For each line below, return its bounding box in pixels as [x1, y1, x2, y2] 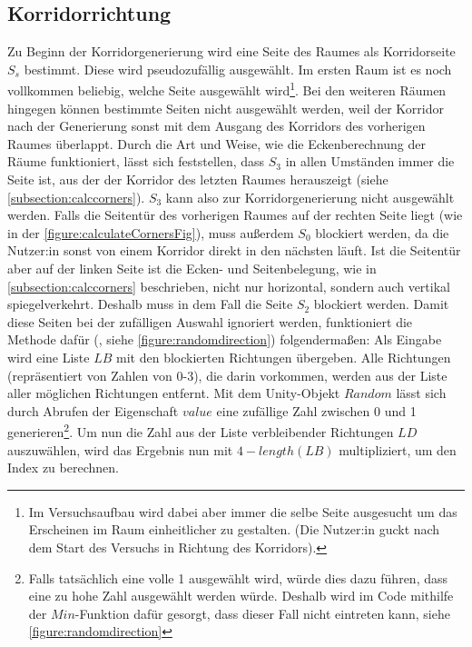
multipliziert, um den [339, 440, 457, 459]
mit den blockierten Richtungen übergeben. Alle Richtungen [116, 347, 451, 366]
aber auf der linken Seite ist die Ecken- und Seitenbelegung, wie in [7, 258, 377, 277]
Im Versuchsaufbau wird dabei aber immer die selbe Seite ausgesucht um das [28, 502, 457, 521]
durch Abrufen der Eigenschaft [7, 401, 179, 420]
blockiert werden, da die [315, 223, 449, 242]
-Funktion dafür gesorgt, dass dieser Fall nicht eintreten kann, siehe [74, 603, 450, 622]
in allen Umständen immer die [285, 152, 455, 171]
